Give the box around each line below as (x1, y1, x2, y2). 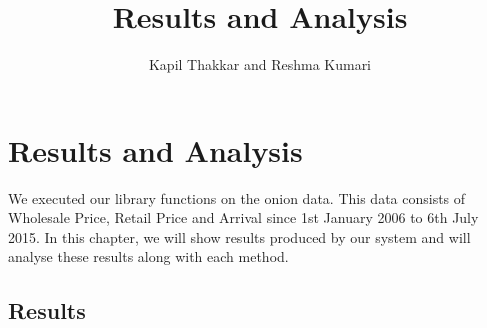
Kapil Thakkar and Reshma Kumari (148, 54, 372, 75)
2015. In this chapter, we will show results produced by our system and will (8, 226, 471, 247)
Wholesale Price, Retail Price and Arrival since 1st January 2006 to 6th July (8, 207, 479, 228)
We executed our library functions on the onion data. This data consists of (8, 187, 466, 208)
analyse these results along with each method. (8, 246, 289, 267)
